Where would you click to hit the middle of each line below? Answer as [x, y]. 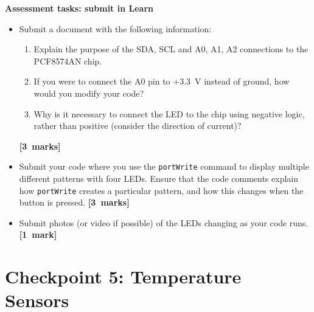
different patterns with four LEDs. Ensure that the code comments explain [159, 178]
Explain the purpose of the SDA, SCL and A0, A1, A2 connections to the [171, 49]
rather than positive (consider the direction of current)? [138, 126]
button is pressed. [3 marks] [74, 202]
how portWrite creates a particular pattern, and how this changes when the [161, 190]
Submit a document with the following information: [115, 28]
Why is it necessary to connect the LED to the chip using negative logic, [169, 113]
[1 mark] [38, 234]
